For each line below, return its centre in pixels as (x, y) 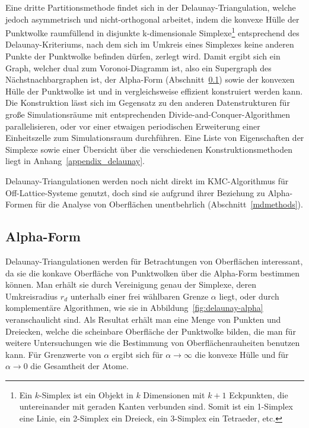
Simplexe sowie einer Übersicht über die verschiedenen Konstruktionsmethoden (149, 149)
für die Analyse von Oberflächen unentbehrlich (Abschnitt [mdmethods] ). (169, 204)
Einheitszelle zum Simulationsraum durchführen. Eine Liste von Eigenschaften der (155, 138)
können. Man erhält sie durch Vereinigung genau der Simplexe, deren (131, 284)
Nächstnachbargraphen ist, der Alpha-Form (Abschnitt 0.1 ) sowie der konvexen (150, 79)
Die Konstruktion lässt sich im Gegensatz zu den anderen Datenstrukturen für (148, 103)
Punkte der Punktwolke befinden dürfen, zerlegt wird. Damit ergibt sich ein (143, 56)
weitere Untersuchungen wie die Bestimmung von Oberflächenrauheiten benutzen (153, 343)
